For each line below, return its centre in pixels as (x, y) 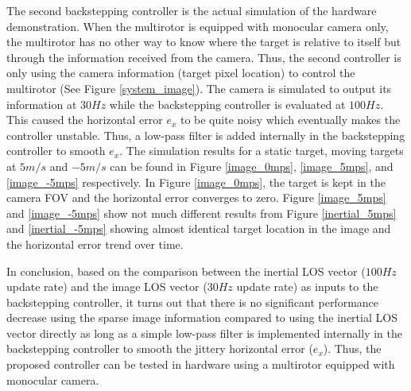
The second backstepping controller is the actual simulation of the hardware (192, 10)
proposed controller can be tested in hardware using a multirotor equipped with (201, 364)
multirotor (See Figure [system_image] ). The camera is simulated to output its (199, 88)
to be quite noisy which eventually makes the (290, 120)
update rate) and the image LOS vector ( (107, 286)
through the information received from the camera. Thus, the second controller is (204, 57)
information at (42, 104)
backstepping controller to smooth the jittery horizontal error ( (160, 348)
